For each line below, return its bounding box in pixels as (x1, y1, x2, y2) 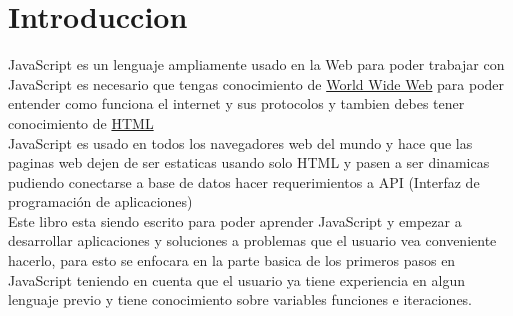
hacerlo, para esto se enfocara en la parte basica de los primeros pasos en (8, 250, 456, 271)
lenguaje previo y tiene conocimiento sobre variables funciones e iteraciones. (8, 289, 473, 310)
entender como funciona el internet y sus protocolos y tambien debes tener (8, 93, 465, 114)
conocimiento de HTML (8, 112, 154, 133)
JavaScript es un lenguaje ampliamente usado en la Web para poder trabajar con (8, 54, 505, 75)
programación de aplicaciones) (8, 191, 193, 212)
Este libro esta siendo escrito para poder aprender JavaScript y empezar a (8, 210, 462, 231)
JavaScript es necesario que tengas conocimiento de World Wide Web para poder (8, 73, 505, 94)
